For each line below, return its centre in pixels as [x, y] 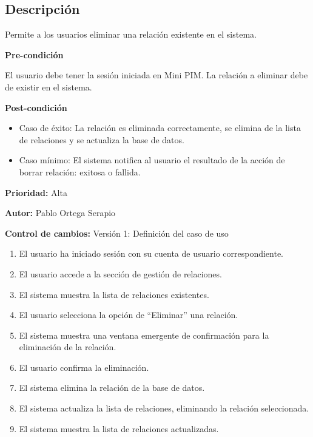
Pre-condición [34, 54]
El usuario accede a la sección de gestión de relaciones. [120, 273]
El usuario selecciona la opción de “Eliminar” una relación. [129, 315]
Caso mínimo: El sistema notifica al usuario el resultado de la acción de [152, 160]
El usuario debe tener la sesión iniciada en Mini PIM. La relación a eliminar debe [156, 75]
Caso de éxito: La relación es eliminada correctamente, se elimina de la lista [160, 128]
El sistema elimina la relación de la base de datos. [112, 388]
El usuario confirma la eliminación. [84, 367]
